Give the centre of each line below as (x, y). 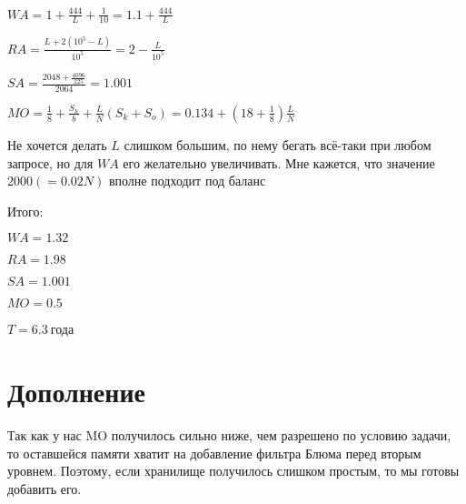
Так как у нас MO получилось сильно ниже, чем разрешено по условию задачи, (229, 435)
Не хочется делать (57, 144)
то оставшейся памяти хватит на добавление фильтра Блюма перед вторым (214, 453)
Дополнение (76, 392)
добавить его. (45, 488)
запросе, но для (50, 162)
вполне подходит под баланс (187, 181)
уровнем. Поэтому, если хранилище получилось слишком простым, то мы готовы (233, 471)
